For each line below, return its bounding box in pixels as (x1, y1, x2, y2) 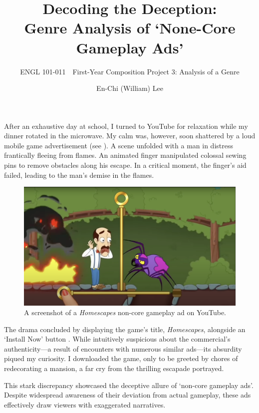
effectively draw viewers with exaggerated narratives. (4, 399, 166, 410)
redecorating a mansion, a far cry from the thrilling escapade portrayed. (4, 363, 224, 374)
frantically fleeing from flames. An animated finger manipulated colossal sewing (4, 150, 247, 160)
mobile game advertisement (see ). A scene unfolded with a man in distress (4, 140, 233, 150)
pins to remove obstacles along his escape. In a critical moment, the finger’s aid (4, 160, 247, 170)
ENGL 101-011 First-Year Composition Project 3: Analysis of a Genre (20, 66, 240, 76)
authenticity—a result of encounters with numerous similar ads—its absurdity (4, 343, 242, 354)
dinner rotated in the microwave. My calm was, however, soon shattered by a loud (4, 130, 256, 141)
